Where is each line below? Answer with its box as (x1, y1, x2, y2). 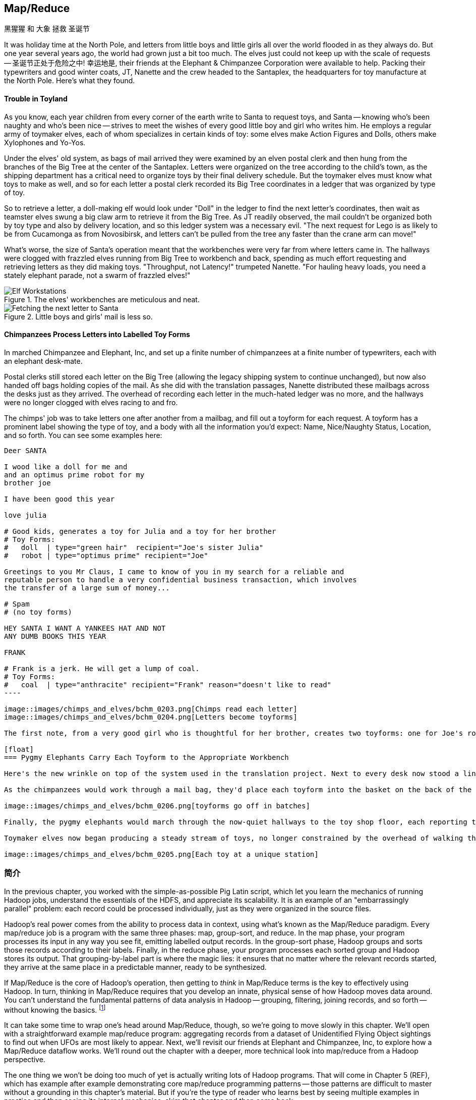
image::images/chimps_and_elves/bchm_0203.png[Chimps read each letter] (4, 704, 297, 713)
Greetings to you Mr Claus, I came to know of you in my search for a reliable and (4, 567, 344, 576)
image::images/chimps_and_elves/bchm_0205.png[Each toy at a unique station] (4, 850, 319, 858)
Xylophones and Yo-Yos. (4, 138, 86, 147)
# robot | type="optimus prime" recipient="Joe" (4, 551, 208, 560)
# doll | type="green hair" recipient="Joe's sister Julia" (4, 543, 264, 552)
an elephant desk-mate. (4, 356, 83, 365)
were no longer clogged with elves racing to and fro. (4, 398, 178, 407)
